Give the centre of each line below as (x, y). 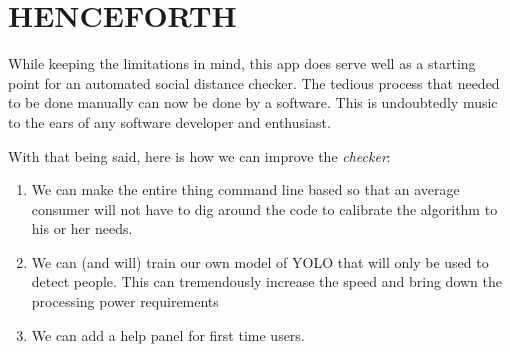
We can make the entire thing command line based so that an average (245, 189)
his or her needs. (82, 228)
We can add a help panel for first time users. (168, 334)
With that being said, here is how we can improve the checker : (199, 155)
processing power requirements (125, 301)
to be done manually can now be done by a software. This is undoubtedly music (253, 102)
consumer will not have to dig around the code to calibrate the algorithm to (264, 208)
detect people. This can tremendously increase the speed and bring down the (266, 281)
